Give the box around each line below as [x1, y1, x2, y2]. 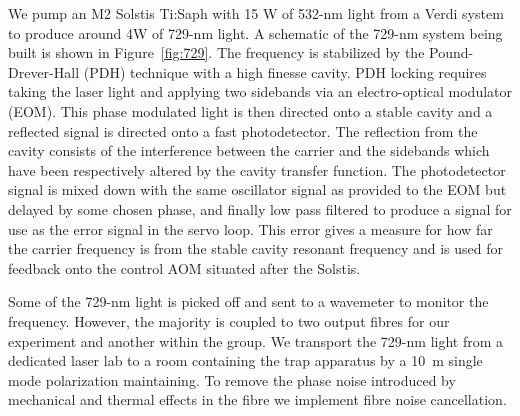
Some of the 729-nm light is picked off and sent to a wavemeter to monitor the [8, 291, 489, 312]
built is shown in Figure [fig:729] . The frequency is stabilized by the [8, 42, 425, 63]
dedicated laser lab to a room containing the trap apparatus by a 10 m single [8, 350, 483, 371]
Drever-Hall [8, 61, 80, 82]
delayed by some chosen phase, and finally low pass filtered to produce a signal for [8, 198, 512, 219]
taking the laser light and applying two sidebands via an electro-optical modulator [8, 81, 512, 102]
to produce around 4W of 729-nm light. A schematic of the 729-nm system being [8, 22, 503, 43]
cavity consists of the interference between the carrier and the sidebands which [8, 140, 490, 161]
